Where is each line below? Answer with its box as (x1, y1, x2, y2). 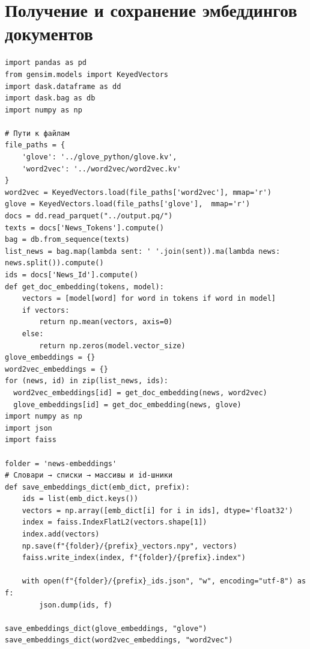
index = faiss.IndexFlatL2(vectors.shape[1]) (22, 518, 207, 527)
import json (5, 423, 52, 432)
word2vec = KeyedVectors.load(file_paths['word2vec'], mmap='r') (5, 188, 272, 197)
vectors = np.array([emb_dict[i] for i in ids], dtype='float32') (22, 506, 293, 515)
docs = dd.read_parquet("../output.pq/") (5, 212, 173, 221)
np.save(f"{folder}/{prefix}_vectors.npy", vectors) (22, 541, 237, 550)
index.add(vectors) (22, 530, 100, 539)
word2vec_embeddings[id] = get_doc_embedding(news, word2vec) (13, 388, 267, 397)
